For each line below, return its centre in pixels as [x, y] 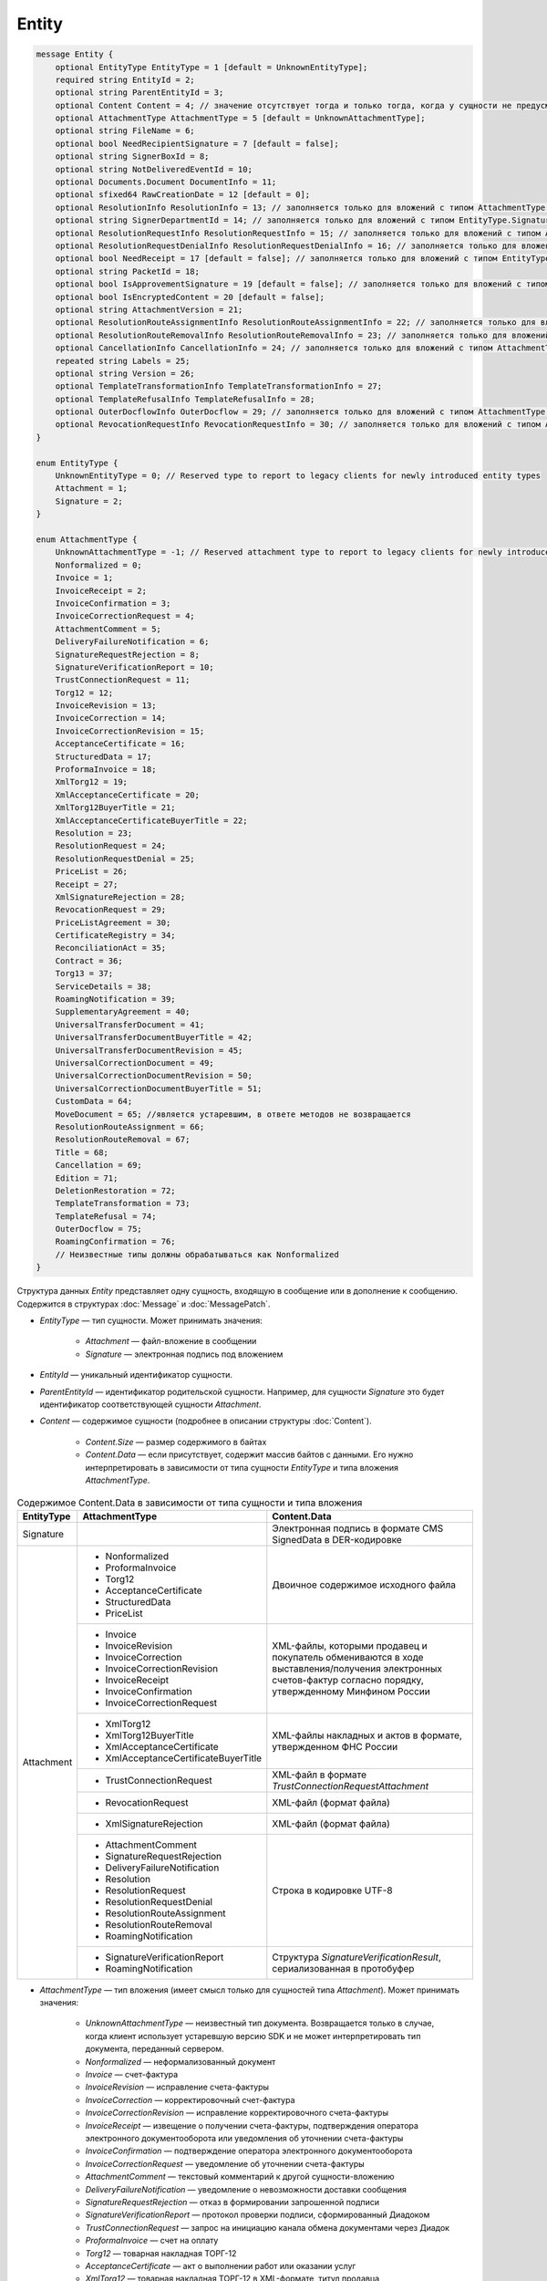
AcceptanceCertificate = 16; [120, 744]
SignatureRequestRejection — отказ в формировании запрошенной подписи [232, 2202]
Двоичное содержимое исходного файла [364, 1585]
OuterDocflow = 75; [99, 1229]
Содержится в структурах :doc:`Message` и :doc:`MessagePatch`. [144, 1304]
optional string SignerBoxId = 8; [132, 156]
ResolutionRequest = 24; [111, 846]
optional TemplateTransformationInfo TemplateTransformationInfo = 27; [219, 386]
